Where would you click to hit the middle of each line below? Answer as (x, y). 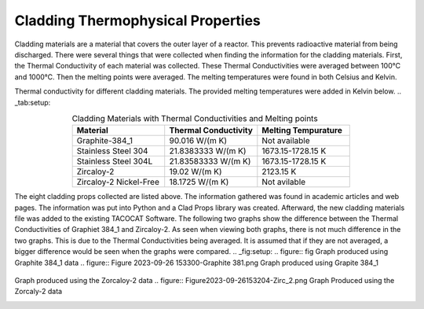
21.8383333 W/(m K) (208, 151)
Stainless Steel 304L (115, 161)
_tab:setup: (33, 102)
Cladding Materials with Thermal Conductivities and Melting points (195, 119)
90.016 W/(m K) (198, 141)
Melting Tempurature (302, 131)
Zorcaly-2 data (38, 292)
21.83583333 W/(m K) (210, 161)
